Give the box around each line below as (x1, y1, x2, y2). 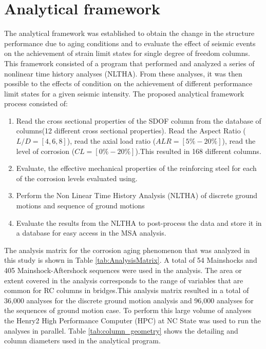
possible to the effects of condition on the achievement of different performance (4, 78, 253, 89)
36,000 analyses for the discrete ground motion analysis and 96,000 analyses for (4, 295, 254, 305)
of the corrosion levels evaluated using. (16, 172, 138, 183)
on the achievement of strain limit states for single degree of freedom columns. (4, 48, 250, 59)
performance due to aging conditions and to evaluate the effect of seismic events (4, 37, 256, 48)
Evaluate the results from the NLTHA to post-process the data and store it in (16, 217, 262, 228)
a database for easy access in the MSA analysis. (16, 227, 166, 238)
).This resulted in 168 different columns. (135, 145, 261, 156)
